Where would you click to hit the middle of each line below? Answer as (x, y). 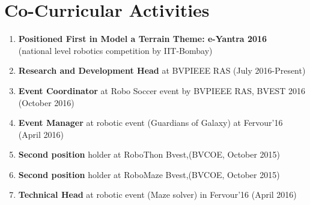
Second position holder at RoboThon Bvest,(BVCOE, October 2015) (149, 154)
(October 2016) (46, 102)
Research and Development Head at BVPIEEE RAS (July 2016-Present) (162, 70)
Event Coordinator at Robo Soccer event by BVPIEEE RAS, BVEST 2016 (162, 90)
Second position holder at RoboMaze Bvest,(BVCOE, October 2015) (149, 174)
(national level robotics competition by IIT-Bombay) (115, 50)
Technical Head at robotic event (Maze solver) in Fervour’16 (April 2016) (157, 195)
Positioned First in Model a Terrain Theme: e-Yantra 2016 (143, 39)
